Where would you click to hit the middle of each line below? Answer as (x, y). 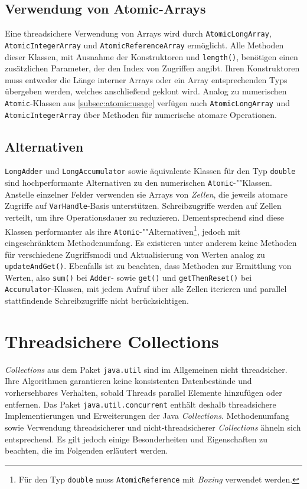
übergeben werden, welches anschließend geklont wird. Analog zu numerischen (146, 91)
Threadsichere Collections (112, 341)
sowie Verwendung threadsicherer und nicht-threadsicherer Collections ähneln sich (153, 427)
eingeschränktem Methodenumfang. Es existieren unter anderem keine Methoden (151, 242)
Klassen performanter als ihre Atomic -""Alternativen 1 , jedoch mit (123, 230)
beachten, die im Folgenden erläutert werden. (86, 450)
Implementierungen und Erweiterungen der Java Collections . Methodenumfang (147, 416)
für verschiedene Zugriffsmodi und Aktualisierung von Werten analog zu (135, 254)
